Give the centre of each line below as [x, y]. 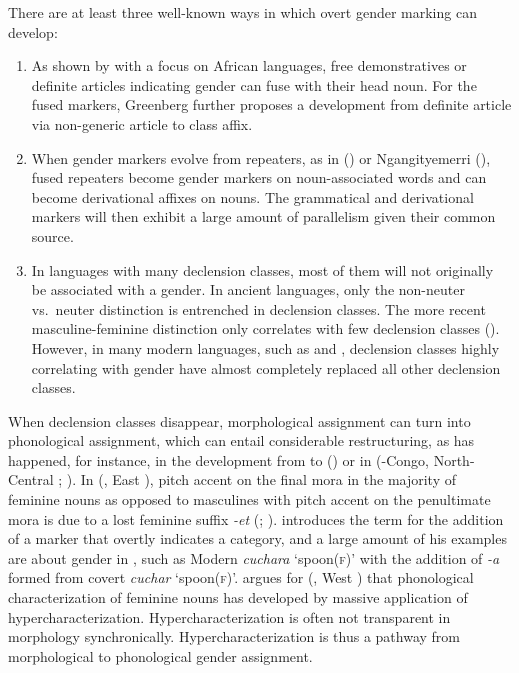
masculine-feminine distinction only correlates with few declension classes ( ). [265, 328]
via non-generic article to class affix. [142, 123]
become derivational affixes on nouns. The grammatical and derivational [252, 196]
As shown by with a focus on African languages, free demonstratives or [249, 65]
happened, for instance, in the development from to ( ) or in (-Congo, [219, 459]
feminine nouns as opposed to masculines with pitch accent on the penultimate [249, 499]
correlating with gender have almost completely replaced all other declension [266, 367]
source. [52, 235]
